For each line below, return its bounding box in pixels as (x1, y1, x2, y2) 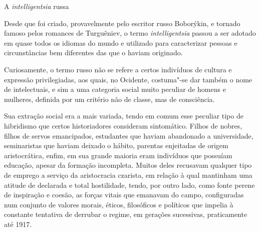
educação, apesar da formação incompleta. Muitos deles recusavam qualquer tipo (4, 160, 252, 170)
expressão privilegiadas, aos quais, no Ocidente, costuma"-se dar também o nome (4, 74, 252, 84)
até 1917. (4, 218, 32, 229)
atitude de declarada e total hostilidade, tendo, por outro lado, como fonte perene (4, 179, 255, 190)
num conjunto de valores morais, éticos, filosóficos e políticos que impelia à (4, 199, 233, 209)
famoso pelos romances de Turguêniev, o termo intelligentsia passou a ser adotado (4, 28, 256, 38)
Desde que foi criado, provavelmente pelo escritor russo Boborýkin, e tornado (4, 18, 240, 28)
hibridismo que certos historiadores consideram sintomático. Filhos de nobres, (4, 120, 242, 131)
